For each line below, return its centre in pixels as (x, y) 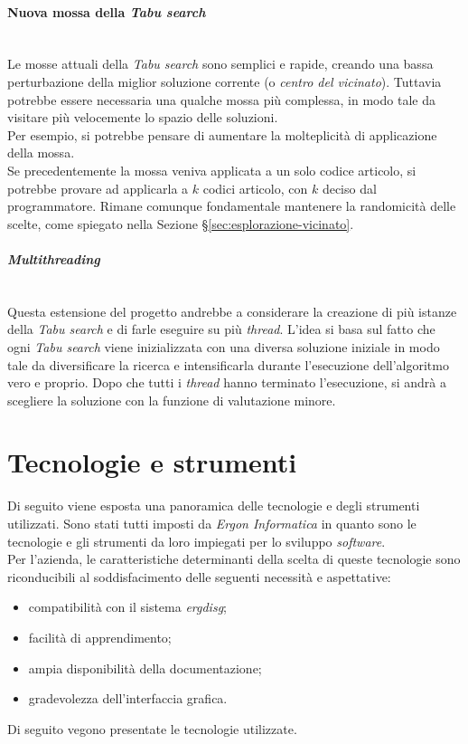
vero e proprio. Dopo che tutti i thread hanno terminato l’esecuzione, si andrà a (227, 382)
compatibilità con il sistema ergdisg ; (127, 607)
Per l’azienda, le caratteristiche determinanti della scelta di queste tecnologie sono (234, 559)
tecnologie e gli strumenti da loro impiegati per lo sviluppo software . (197, 541)
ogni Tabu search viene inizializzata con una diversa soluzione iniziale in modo (224, 346)
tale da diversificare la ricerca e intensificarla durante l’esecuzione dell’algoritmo (228, 364)
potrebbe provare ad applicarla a (98, 188)
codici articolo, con (255, 188)
